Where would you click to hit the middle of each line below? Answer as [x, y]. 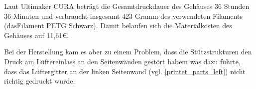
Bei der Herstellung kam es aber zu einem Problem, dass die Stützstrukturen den [128, 52]
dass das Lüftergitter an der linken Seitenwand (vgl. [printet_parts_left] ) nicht [125, 71]
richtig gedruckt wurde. [40, 81]
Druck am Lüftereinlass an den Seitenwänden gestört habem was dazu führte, [122, 61]
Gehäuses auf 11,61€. [36, 35]
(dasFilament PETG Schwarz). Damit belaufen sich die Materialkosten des [118, 25]
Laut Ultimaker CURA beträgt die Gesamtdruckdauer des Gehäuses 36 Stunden [127, 6]
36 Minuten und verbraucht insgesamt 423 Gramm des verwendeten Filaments [124, 16]
